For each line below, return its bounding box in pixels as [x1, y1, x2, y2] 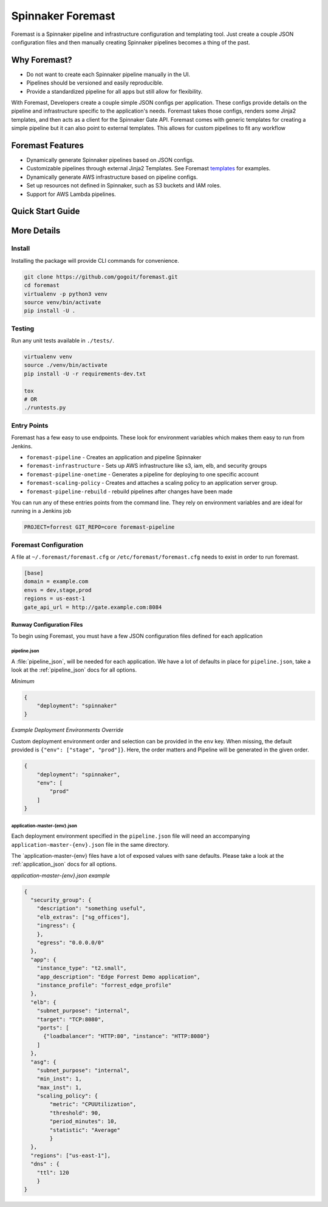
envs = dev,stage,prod [24, 586, 92, 593]
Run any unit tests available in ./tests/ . [11, 337, 115, 344]
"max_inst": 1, [36, 1084, 82, 1091]
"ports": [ [36, 1024, 69, 1031]
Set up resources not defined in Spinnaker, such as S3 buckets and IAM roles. [26, 182, 222, 189]
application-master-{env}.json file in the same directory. [11, 841, 169, 848]
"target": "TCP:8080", [36, 1016, 104, 1023]
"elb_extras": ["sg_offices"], [36, 913, 130, 920]
